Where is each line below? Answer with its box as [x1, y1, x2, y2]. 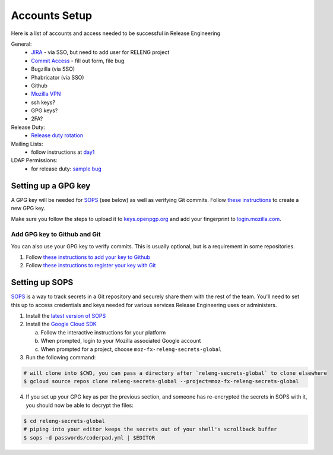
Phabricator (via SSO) [31, 74, 84, 81]
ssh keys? [31, 99, 56, 106]
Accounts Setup [11, 9, 92, 22]
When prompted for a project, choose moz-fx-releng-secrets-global [40, 345, 222, 353]
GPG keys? [31, 107, 58, 114]
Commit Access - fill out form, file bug [31, 57, 125, 64]
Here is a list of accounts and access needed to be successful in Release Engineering [11, 30, 221, 37]
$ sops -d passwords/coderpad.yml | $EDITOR [23, 434, 156, 441]
